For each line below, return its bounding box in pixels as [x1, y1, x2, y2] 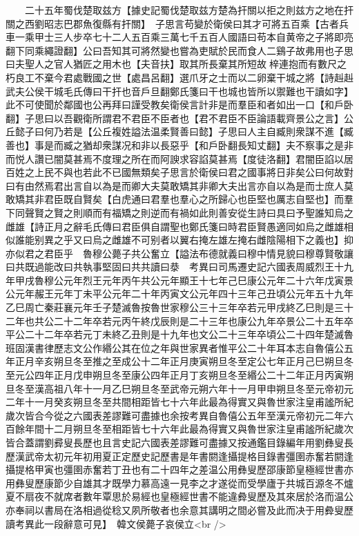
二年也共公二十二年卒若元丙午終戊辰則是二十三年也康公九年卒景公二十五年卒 [6, 313, 353, 328]
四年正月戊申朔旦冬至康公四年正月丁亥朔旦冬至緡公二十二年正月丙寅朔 [34, 368, 353, 382]
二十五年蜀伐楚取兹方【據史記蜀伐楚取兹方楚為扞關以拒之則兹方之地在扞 [24, 3, 353, 17]
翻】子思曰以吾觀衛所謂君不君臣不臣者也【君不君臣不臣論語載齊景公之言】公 [6, 110, 353, 125]
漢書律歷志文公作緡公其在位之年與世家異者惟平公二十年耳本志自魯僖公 [24, 340, 344, 355]
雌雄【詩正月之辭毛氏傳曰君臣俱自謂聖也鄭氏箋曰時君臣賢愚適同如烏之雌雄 [6, 219, 344, 233]
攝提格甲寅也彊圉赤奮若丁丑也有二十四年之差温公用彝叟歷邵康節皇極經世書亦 [6, 462, 353, 477]
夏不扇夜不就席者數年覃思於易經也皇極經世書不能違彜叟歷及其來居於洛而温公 [6, 489, 353, 504]
